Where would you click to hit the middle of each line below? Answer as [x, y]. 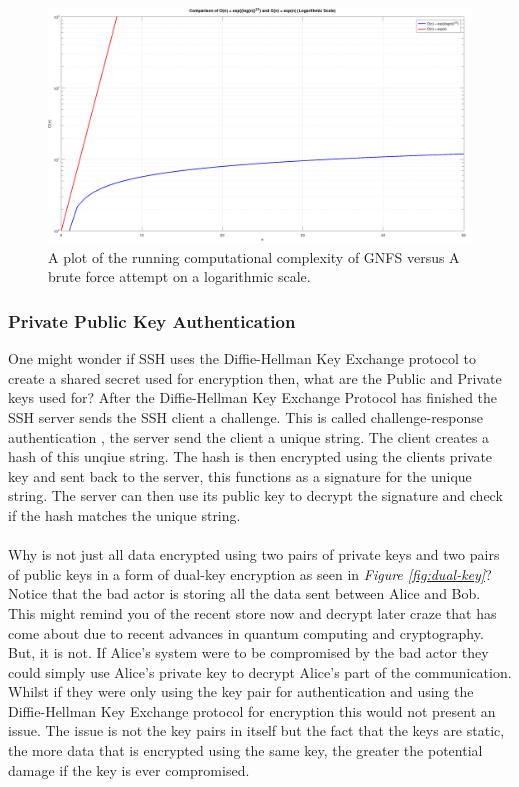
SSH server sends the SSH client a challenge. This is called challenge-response [246, 416]
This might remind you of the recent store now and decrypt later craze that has [252, 612]
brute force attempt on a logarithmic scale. [179, 276]
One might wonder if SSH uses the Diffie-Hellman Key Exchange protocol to [242, 358]
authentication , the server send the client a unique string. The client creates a [249, 436]
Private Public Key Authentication [152, 320]
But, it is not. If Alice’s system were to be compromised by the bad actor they [248, 652]
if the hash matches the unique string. [124, 514]
